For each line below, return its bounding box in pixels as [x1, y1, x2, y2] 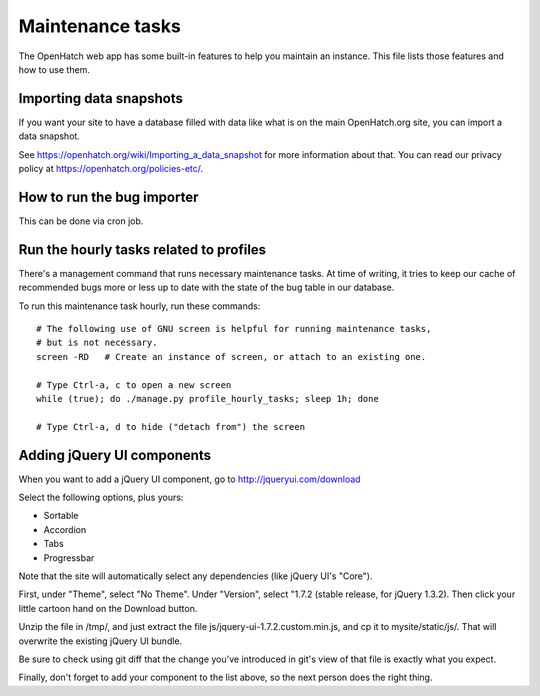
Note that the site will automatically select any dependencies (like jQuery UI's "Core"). [18, 570, 373, 582]
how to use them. [18, 63, 90, 75]
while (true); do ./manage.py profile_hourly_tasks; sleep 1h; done [36, 393, 379, 404]
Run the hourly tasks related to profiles [18, 241, 267, 258]
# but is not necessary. [36, 337, 158, 349]
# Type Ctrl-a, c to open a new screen [36, 379, 232, 390]
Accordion [43, 523, 87, 535]
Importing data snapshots [18, 90, 184, 107]
